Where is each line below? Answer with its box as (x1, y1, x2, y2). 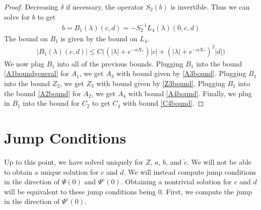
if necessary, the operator (66, 2, 144, 12)
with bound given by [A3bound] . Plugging (116, 68, 246, 79)
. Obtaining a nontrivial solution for (120, 176, 232, 187)
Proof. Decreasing (4, 2, 58, 12)
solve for (4, 11, 30, 22)
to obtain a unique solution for (4, 166, 99, 177)
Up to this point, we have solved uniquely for (4, 156, 144, 167)
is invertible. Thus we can (170, 2, 250, 12)
